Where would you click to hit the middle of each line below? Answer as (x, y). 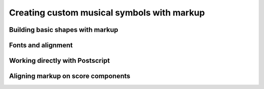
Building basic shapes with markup (64, 30)
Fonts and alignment (41, 45)
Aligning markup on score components (70, 76)
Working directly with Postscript (59, 61)
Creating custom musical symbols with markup (107, 13)
